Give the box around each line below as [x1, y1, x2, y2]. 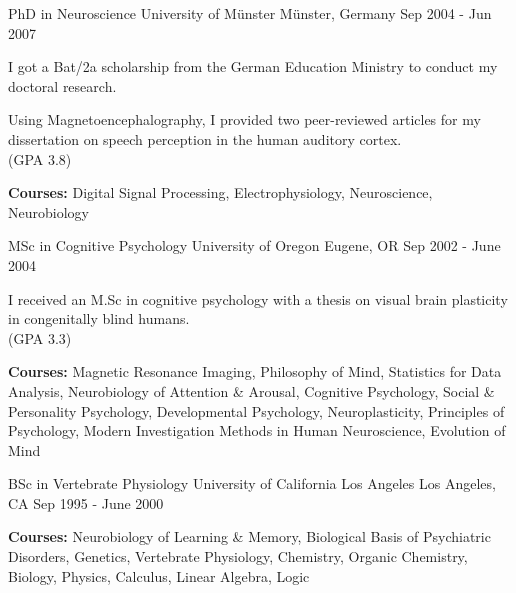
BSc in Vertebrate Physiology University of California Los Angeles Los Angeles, [8, 473, 496, 494]
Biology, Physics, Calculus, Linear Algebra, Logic [8, 565, 310, 586]
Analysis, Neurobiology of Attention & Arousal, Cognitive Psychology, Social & [8, 380, 495, 401]
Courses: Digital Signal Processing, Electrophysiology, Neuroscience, [8, 182, 433, 203]
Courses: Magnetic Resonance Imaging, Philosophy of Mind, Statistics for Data [8, 361, 502, 382]
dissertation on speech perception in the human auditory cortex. [8, 128, 402, 149]
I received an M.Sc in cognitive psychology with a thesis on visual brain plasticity [8, 288, 508, 309]
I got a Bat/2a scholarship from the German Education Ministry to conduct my [8, 56, 498, 77]
